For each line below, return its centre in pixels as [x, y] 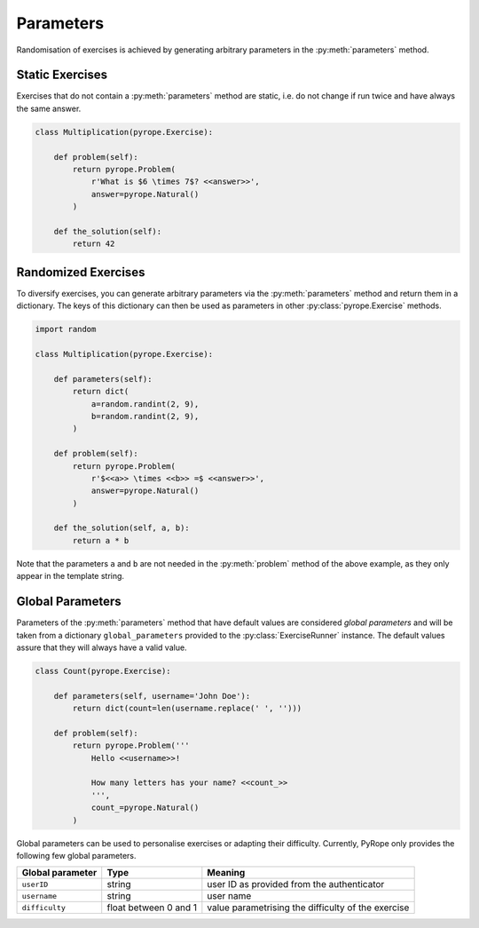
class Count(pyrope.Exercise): [103, 671]
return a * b [101, 540]
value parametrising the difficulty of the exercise [308, 908]
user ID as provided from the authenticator [296, 884]
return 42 [94, 244]
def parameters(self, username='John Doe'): [152, 696]
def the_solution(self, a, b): [122, 528]
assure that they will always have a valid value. [102, 647]
